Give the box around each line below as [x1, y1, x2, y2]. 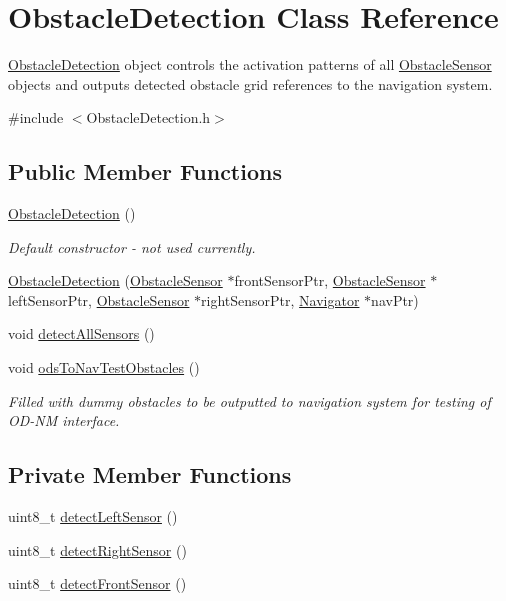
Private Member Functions [8, 459, 292, 490]
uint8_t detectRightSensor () [8, 539, 187, 560]
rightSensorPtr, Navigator [201, 289, 360, 310]
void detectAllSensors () [8, 323, 155, 344]
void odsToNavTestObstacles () [8, 357, 200, 378]
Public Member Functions [8, 156, 282, 187]
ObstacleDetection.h [86, 107, 211, 128]
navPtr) [371, 289, 419, 310]
